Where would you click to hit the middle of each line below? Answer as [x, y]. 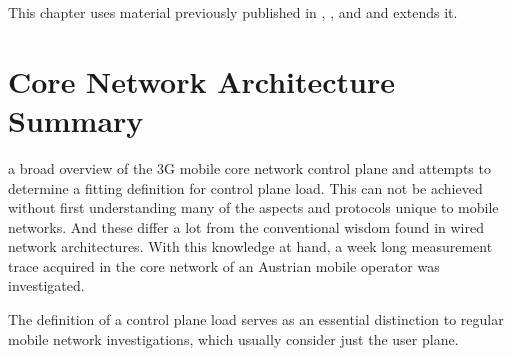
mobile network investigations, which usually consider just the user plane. [233, 338]
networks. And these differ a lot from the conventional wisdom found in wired [246, 226]
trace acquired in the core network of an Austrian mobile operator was [224, 265]
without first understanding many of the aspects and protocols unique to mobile [253, 207]
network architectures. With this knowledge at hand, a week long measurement [250, 246]
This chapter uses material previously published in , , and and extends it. [233, 12]
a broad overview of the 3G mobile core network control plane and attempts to [249, 167]
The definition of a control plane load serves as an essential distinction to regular [256, 319]
